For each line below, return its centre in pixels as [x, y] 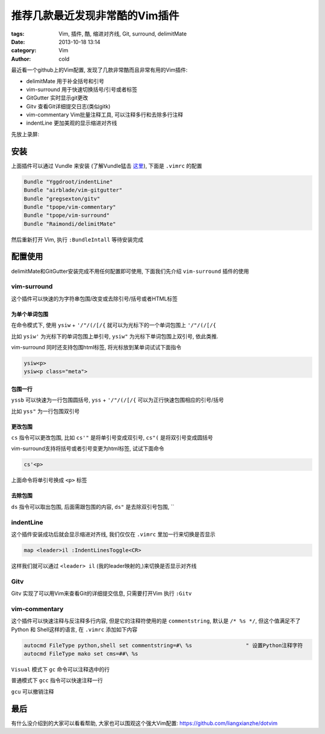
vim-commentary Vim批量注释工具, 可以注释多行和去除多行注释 [105, 115]
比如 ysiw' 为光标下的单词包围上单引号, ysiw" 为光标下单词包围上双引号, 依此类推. [115, 336]
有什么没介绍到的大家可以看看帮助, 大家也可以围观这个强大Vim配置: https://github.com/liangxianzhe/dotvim [144, 723]
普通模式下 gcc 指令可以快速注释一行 [57, 680]
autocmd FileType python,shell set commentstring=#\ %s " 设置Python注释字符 [163, 645]
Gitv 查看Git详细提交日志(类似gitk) [68, 106]
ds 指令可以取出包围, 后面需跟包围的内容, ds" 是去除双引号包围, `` [93, 506]
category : [24, 51]
